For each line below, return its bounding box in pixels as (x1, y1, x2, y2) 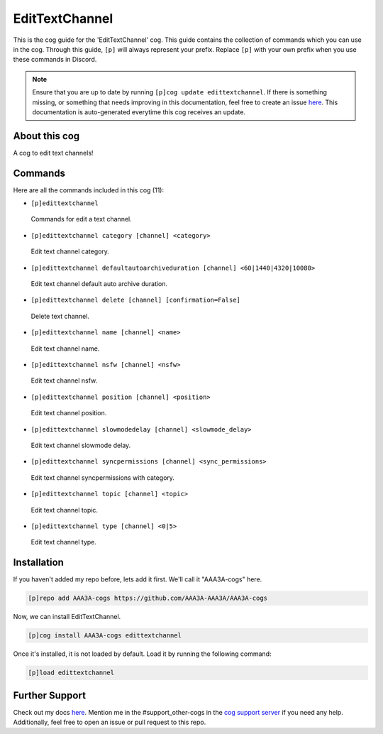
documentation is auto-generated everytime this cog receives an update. (32, 107, 246, 116)
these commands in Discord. (13, 55, 97, 64)
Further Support (13, 689, 87, 701)
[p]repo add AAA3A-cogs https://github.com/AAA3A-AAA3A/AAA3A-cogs (28, 594, 268, 603)
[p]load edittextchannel (28, 669, 115, 677)
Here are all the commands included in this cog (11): (13, 185, 165, 195)
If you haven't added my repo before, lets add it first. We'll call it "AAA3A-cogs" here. (13, 575, 262, 584)
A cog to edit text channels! (13, 148, 94, 157)
